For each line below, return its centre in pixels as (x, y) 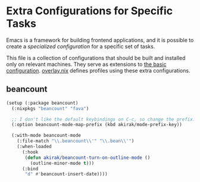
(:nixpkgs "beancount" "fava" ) (50, 108)
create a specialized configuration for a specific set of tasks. (81, 46)
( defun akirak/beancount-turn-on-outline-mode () (87, 158)
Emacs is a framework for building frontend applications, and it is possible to (100, 40)
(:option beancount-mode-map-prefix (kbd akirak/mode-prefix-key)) (97, 125)
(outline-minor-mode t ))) (62, 163)
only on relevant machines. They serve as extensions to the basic (86, 64)
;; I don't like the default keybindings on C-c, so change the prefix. (104, 119)
